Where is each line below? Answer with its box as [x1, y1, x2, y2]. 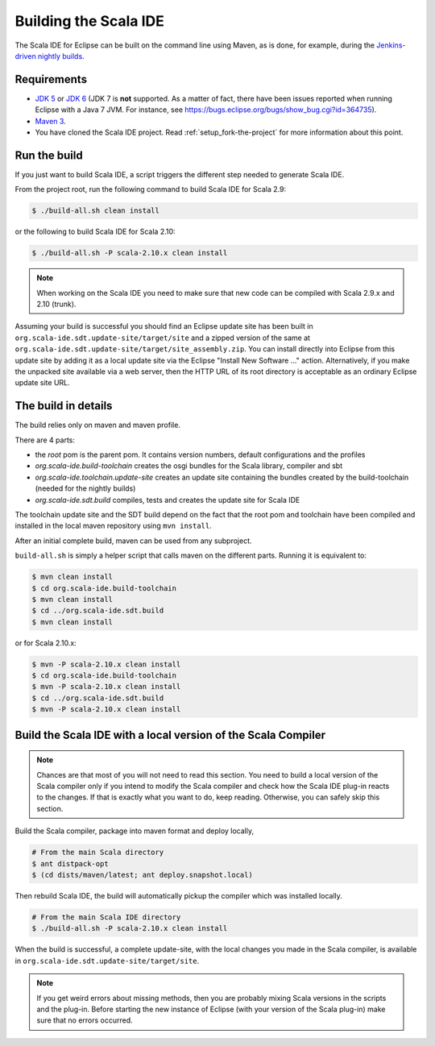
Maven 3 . [35, 116, 66, 126]
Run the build [14, 148, 84, 162]
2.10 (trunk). [36, 299, 77, 309]
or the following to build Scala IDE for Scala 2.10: [14, 226, 176, 237]
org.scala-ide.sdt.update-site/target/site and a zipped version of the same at [14, 333, 310, 342]
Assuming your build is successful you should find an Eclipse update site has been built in [14, 322, 313, 331]
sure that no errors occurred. [36, 1015, 133, 1025]
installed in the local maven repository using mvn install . [14, 521, 213, 531]
